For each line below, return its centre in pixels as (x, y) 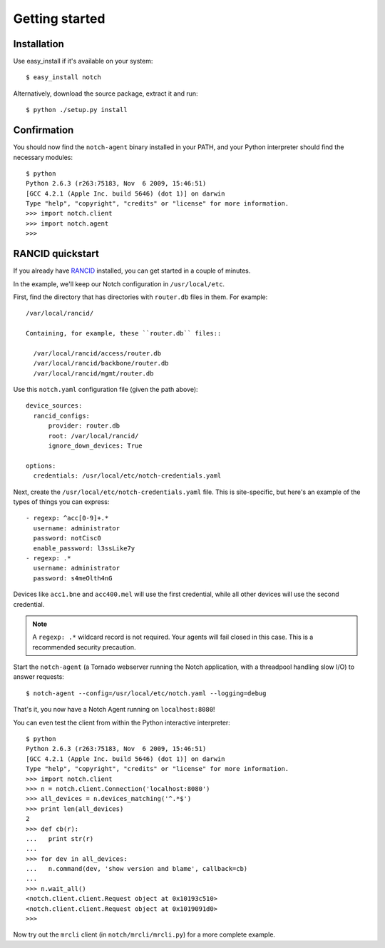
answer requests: (38, 677)
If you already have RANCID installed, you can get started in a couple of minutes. (132, 271)
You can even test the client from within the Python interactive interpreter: (122, 722)
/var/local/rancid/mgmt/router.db (93, 373)
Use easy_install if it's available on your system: (83, 61)
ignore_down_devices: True (95, 446)
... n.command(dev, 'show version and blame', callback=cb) (137, 869)
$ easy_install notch (63, 77)
